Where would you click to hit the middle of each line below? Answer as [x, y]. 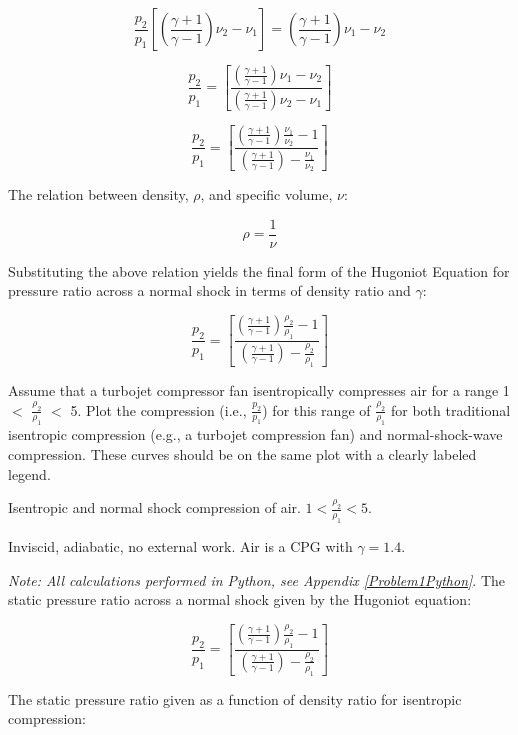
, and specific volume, [266, 194]
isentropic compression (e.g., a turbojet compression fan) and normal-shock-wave [255, 434]
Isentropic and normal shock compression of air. [154, 507]
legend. [29, 473]
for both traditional [451, 409]
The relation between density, [98, 194]
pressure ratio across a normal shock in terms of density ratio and [209, 290]
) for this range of [316, 409]
